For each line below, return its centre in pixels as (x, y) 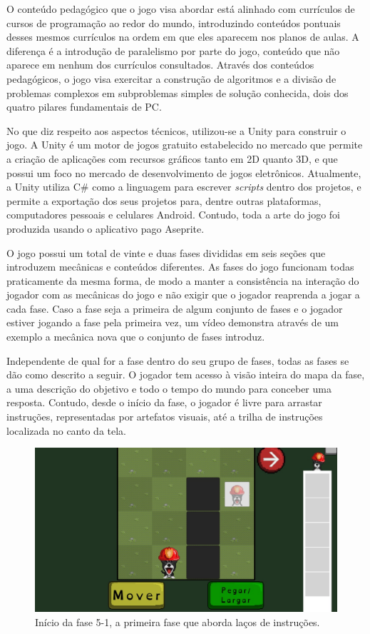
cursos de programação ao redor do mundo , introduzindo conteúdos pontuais (174, 22)
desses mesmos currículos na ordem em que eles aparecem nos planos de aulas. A (183, 37)
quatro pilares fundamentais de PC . (84, 107)
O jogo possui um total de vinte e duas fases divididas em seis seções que (166, 252)
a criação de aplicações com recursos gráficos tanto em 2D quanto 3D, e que (172, 158)
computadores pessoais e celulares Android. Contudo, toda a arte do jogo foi (173, 215)
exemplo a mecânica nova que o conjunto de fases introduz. (136, 337)
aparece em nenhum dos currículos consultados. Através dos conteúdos (160, 65)
